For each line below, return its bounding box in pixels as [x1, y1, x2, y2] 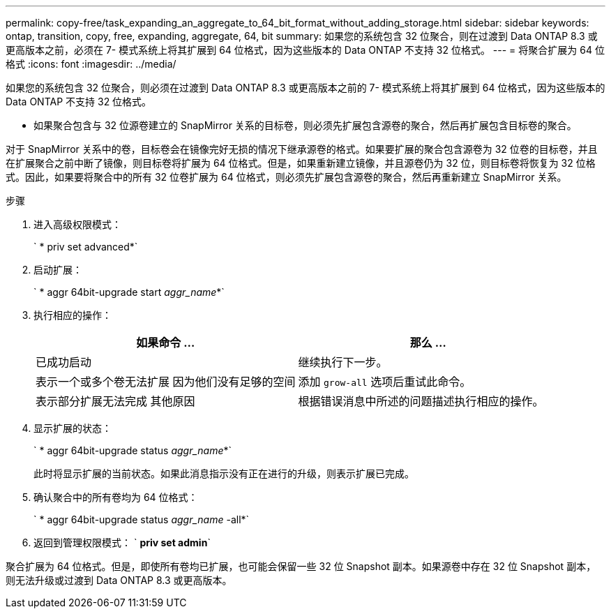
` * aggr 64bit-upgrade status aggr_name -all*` [33, 514, 250, 525]
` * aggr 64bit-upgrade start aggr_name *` [33, 286, 225, 298]
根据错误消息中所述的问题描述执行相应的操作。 [298, 394, 544, 408]
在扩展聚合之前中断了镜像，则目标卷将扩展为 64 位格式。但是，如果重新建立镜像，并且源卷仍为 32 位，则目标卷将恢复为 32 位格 [6, 157, 596, 169]
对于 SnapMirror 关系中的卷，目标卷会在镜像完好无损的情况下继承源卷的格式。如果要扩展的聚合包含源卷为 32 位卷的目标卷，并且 [6, 143, 598, 155]
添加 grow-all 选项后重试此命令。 [298, 375, 472, 389]
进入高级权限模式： [33, 218, 121, 230]
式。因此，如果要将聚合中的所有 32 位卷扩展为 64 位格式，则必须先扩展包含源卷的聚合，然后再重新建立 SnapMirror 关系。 [6, 171, 567, 183]
